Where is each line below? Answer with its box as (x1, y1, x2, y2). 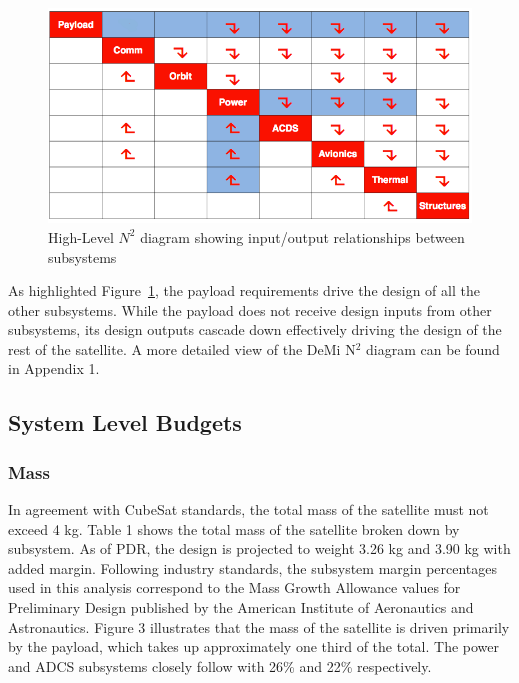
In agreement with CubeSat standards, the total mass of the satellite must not (8, 499, 489, 520)
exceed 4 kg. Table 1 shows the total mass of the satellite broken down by (8, 518, 460, 539)
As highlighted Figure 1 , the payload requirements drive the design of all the (8, 280, 480, 301)
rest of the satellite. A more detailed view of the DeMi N (8, 338, 356, 359)
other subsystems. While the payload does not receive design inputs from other (8, 299, 492, 320)
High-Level (48, 226, 114, 247)
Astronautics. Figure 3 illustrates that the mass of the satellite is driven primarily (8, 616, 510, 637)
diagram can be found (366, 338, 500, 359)
